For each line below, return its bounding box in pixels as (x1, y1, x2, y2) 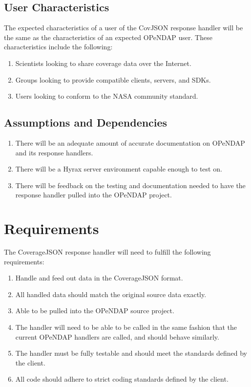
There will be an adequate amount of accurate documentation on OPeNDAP (15, 137, 245, 148)
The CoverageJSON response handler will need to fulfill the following (4, 247, 211, 257)
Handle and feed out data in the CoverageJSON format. (15, 273, 183, 283)
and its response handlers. (15, 147, 93, 157)
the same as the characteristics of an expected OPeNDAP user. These (4, 32, 212, 42)
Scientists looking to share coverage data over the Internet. (15, 58, 191, 68)
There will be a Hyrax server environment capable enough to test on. (15, 164, 222, 174)
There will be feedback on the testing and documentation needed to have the (15, 180, 246, 190)
